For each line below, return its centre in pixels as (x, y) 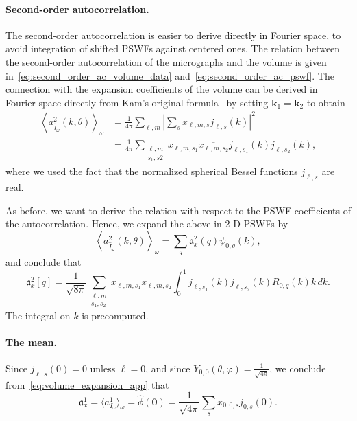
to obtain (326, 102)
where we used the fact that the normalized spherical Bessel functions (152, 171)
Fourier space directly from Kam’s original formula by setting (137, 102)
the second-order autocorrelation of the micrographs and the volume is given (166, 61)
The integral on (38, 315)
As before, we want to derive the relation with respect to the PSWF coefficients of (178, 210)
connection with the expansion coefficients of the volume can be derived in (162, 89)
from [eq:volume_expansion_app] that (87, 384)
